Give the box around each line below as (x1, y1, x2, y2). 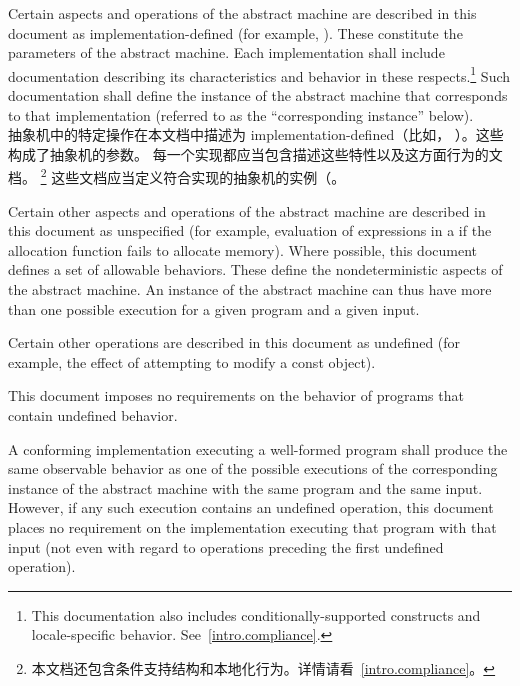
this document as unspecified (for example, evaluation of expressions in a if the (8, 220, 492, 241)
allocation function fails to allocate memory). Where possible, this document (8, 239, 478, 260)
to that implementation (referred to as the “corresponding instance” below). (8, 104, 474, 125)
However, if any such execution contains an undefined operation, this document (8, 497, 494, 518)
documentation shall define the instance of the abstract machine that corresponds (8, 85, 508, 106)
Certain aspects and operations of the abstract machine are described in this (8, 3, 477, 23)
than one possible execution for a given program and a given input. (8, 298, 420, 319)
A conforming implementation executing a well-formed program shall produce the (8, 438, 508, 459)
